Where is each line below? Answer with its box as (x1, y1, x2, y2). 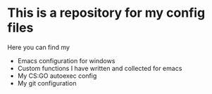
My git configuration (17, 79, 77, 87)
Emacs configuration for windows (17, 56, 116, 65)
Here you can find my (7, 43, 70, 51)
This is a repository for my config (7, 5, 206, 21)
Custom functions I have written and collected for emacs (17, 64, 182, 72)
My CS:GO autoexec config (17, 72, 97, 80)
